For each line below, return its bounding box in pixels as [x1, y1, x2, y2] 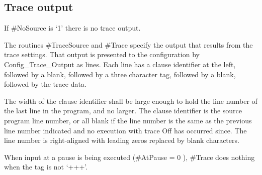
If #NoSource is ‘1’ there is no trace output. [4, 23, 141, 33]
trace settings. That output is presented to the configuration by [4, 49, 200, 60]
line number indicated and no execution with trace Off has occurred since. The [4, 125, 247, 135]
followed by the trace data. [4, 79, 86, 89]
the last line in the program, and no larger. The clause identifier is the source [4, 105, 242, 116]
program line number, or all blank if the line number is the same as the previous [4, 115, 252, 125]
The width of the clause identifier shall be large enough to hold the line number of [4, 95, 257, 106]
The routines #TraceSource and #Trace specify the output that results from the [4, 39, 253, 50]
